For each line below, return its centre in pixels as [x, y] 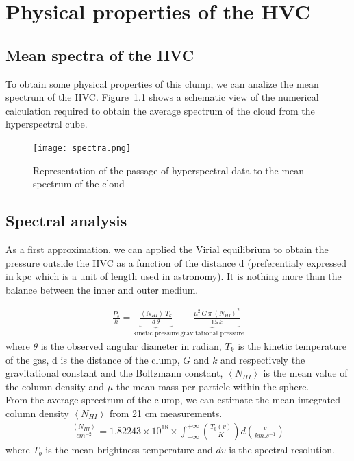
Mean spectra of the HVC [100, 55]
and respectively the [263, 359]
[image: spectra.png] [82, 148]
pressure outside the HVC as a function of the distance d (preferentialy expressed [176, 262]
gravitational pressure [212, 334]
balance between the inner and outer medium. [102, 289]
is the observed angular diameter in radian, [131, 346]
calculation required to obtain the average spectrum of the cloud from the [160, 110]
